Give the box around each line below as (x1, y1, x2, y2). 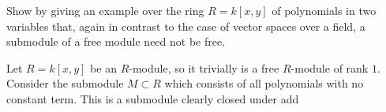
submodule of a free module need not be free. (6, 33, 226, 50)
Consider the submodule (6, 75, 124, 91)
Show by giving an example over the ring (6, 2, 204, 18)
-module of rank (290, 59, 369, 76)
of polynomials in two (272, 2, 377, 18)
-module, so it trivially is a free (129, 59, 279, 76)
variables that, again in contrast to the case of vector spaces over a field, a (6, 17, 365, 34)
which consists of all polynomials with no (164, 75, 364, 91)
